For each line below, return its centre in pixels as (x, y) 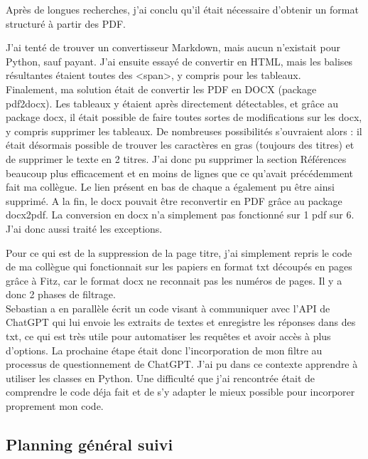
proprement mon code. (55, 406)
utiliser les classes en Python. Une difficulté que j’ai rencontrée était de (161, 378)
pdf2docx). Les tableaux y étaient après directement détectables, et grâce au (172, 103)
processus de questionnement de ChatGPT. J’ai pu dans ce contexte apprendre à (182, 364)
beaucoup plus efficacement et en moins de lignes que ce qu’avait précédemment (180, 173)
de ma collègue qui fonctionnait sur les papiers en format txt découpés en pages (179, 267)
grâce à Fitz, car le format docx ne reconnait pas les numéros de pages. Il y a (174, 280)
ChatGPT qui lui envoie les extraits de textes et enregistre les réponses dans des (181, 322)
